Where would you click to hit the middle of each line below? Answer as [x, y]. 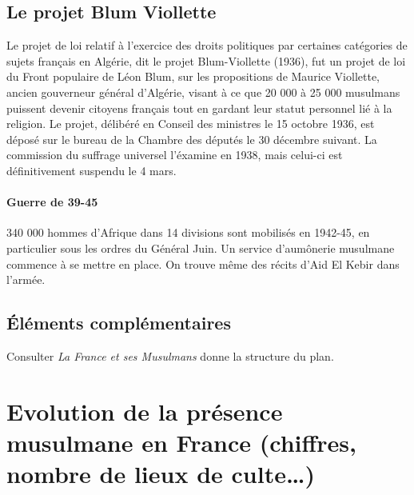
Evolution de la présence [145, 411]
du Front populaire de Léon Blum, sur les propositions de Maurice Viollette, [193, 76]
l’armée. [26, 279]
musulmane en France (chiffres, [181, 442]
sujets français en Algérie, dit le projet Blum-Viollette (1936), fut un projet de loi [206, 60]
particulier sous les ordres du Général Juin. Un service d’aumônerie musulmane [201, 247]
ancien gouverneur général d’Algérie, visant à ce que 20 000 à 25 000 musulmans [203, 92]
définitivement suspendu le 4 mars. [92, 170]
